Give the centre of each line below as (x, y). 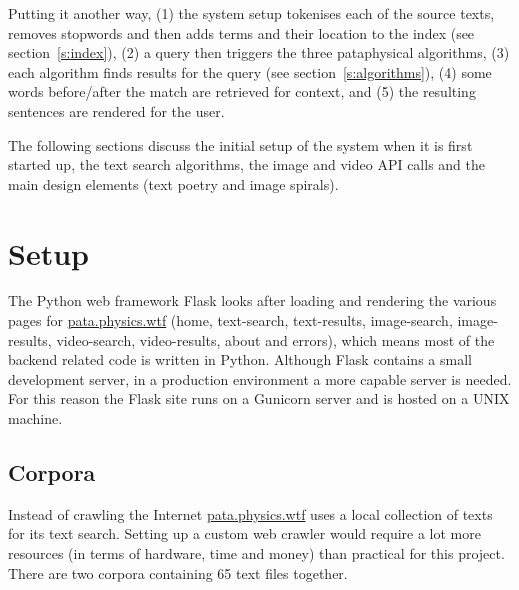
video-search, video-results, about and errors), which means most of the (275, 339)
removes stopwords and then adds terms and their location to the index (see (241, 32)
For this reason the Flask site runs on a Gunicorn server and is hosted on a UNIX (259, 398)
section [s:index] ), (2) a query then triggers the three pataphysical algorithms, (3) (259, 52)
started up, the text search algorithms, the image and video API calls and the (247, 164)
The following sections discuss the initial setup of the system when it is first (240, 144)
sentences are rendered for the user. (116, 110)
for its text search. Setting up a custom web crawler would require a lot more (244, 533)
